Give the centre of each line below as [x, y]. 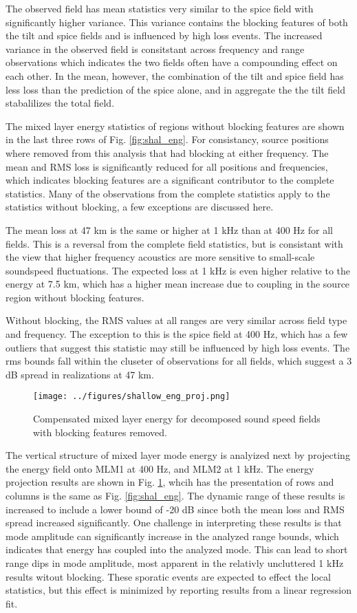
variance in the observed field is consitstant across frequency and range [155, 49]
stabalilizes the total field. [60, 103]
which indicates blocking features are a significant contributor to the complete [170, 180]
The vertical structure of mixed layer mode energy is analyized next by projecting [178, 455]
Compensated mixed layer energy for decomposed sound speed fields [177, 419]
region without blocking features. [75, 297]
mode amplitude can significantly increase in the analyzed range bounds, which [172, 536]
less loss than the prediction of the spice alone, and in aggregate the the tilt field [175, 89]
